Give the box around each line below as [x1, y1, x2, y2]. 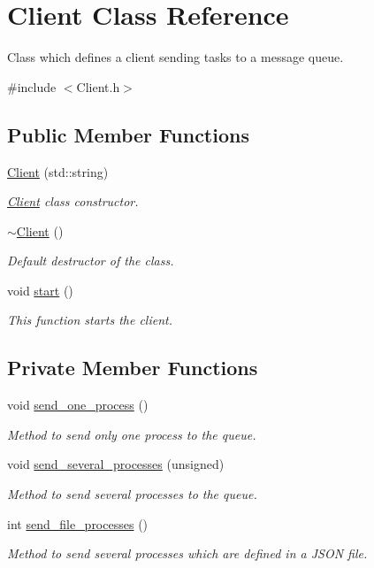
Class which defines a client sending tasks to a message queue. [7, 48, 344, 66]
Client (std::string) [7, 162, 109, 180]
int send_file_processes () [7, 514, 149, 533]
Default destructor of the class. [7, 251, 174, 270]
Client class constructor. [7, 192, 139, 211]
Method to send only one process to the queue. [7, 425, 256, 443]
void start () [7, 280, 73, 299]
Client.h [76, 77, 120, 96]
